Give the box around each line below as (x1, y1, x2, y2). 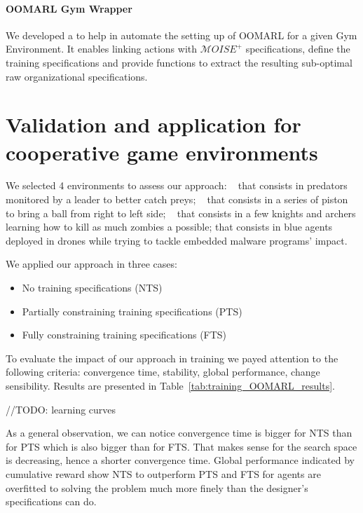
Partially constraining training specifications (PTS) (22, 303, 242, 318)
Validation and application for (6, 110, 301, 139)
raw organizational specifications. (6, 69, 148, 83)
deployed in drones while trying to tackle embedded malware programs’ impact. (6, 233, 348, 247)
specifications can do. (6, 494, 97, 509)
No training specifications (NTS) (22, 280, 163, 295)
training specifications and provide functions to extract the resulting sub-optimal (6, 55, 352, 69)
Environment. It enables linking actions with (6, 41, 198, 56)
